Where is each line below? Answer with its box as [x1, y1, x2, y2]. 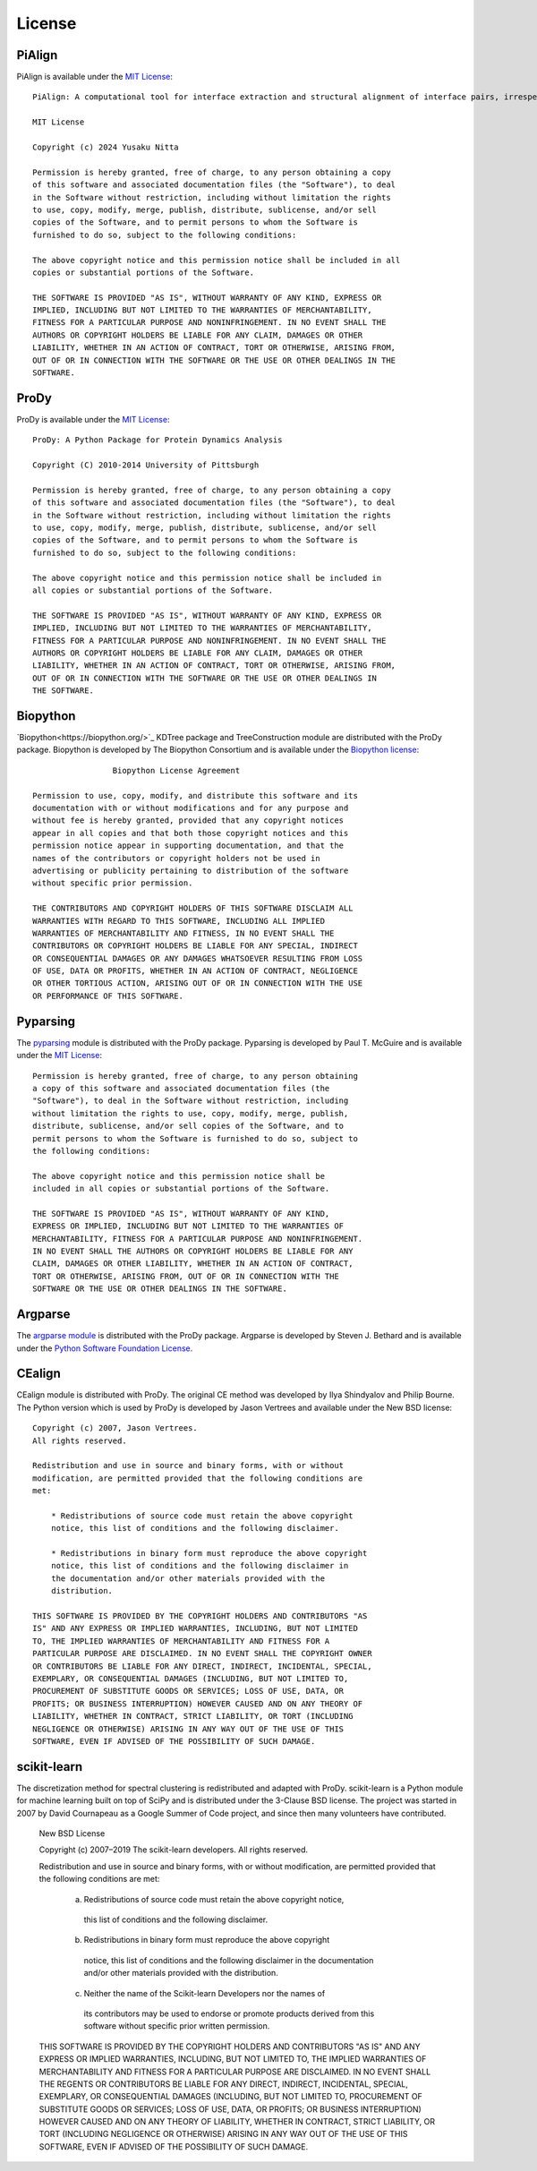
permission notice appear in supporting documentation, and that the [32, 841, 345, 850]
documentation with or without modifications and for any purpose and [32, 803, 349, 814]
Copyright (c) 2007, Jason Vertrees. [32, 1423, 199, 1433]
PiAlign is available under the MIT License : [16, 72, 174, 82]
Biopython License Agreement [112, 765, 241, 775]
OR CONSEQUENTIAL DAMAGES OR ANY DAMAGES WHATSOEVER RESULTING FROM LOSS [32, 953, 363, 963]
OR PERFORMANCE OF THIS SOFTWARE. [32, 990, 183, 1001]
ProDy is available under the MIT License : [16, 414, 170, 424]
